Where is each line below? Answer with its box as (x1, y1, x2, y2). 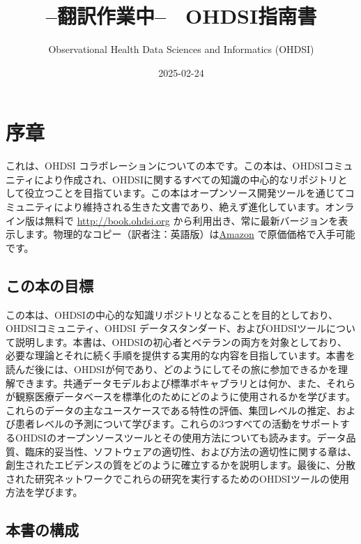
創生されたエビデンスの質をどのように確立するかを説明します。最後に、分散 (6, 458, 355, 472)
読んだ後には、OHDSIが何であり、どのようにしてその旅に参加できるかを (6, 361, 339, 376)
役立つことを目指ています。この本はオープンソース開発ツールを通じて (24, 186, 345, 200)
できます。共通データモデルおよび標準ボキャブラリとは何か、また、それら (15, 375, 356, 390)
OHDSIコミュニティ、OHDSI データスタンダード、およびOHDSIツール (6, 321, 327, 335)
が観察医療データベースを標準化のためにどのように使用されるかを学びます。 (6, 389, 355, 404)
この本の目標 (6, 274, 93, 296)
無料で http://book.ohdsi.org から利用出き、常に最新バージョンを (44, 213, 339, 227)
